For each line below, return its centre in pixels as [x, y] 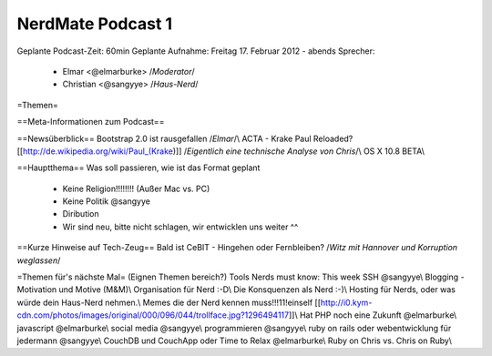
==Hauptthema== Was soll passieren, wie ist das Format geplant [138, 168]
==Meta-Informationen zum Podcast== [91, 122]
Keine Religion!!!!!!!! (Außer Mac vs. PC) [136, 188]
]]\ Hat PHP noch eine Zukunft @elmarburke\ [373, 315]
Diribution [81, 214]
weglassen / [39, 260]
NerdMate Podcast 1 [95, 24]
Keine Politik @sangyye [106, 201]
